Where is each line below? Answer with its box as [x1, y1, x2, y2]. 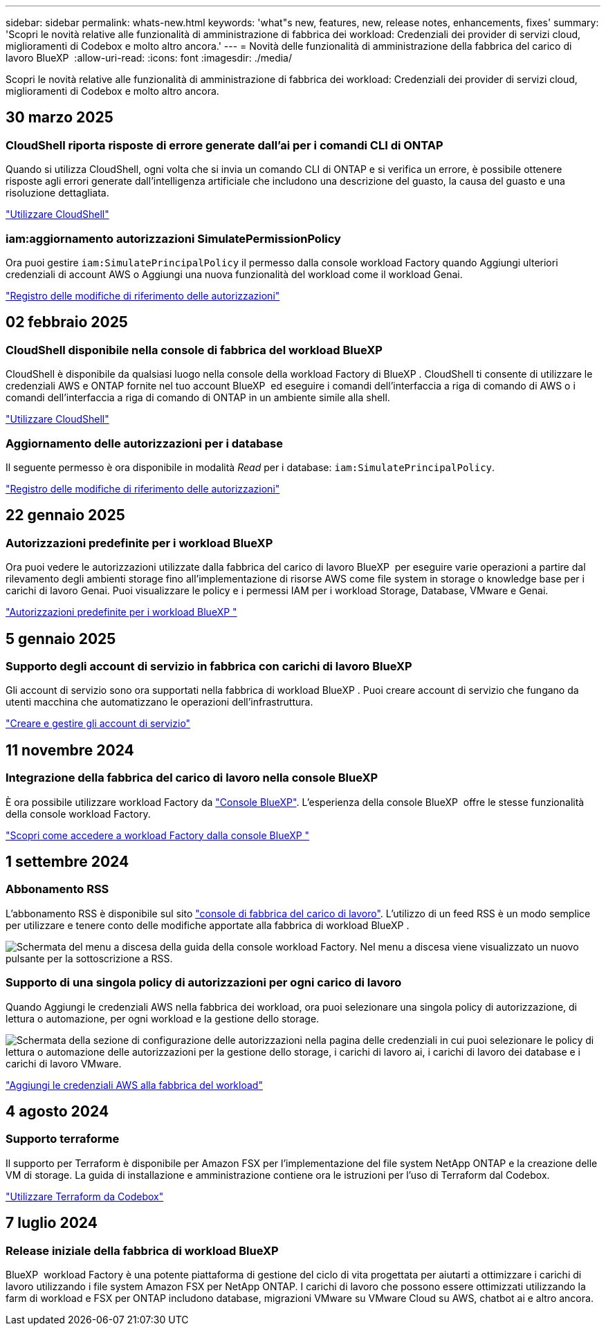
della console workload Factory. [6, 807, 151, 820]
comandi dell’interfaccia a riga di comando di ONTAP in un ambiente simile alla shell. [6, 392, 390, 404]
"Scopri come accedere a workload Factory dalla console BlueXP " [6, 829, 310, 841]
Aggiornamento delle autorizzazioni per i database [6, 436, 284, 450]
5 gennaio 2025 [6, 630, 116, 648]
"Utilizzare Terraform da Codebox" [6, 1190, 164, 1202]
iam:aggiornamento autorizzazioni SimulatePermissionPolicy [6, 231, 341, 246]
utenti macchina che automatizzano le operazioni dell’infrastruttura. [6, 696, 313, 708]
